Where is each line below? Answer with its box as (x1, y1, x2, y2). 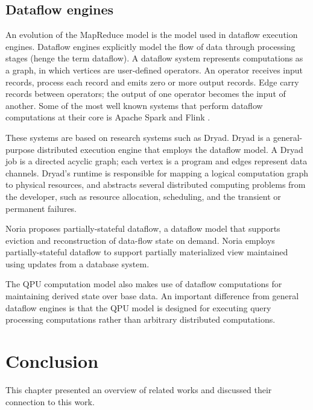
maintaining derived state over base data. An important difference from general (5, 290, 299, 302)
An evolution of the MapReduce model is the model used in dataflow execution (5, 28, 298, 41)
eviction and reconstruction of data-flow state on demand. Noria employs (5, 234, 275, 246)
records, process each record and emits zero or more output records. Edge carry (5, 75, 299, 88)
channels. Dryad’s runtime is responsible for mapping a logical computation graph (5, 166, 309, 179)
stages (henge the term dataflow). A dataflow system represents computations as (5, 52, 303, 64)
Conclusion (5, 349, 99, 373)
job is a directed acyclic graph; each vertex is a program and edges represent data (5, 155, 308, 167)
